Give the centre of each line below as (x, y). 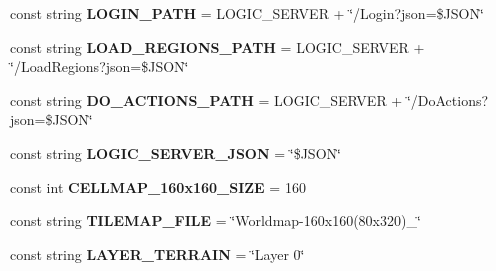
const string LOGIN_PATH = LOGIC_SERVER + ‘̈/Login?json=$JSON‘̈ (247, 13)
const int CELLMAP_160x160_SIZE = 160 (158, 186)
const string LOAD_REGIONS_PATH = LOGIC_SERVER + (217, 46)
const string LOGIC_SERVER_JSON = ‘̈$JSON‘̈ (175, 152)
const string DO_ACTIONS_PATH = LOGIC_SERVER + (206, 99)
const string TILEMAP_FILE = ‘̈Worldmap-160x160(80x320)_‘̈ (215, 220)
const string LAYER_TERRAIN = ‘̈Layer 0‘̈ (157, 253)
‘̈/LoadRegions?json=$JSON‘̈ (99, 66)
